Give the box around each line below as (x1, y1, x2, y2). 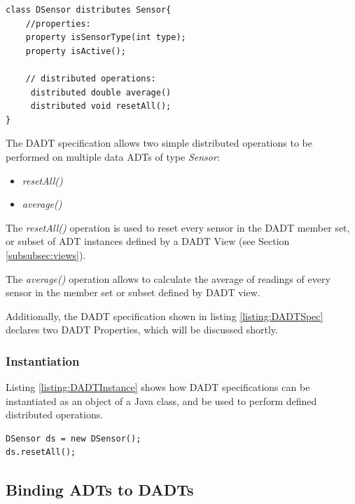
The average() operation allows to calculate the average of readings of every (6, 271, 330, 286)
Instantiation (6, 352, 80, 369)
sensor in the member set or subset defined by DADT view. (6, 285, 260, 300)
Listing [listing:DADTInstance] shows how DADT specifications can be (6, 380, 310, 394)
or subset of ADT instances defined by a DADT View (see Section (6, 234, 290, 248)
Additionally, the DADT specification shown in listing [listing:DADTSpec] (6, 308, 323, 323)
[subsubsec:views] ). (6, 247, 86, 262)
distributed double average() (30, 87, 172, 98)
